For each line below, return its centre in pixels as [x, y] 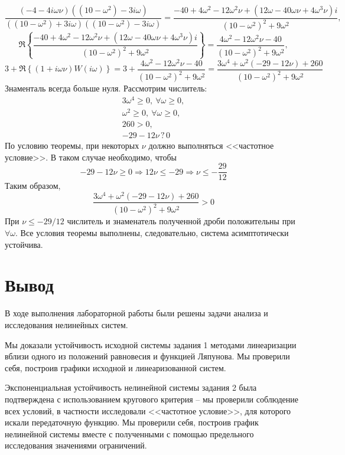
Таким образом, [33, 186]
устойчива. [24, 244]
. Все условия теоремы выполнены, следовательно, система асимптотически [152, 233]
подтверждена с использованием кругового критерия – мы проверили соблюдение [152, 399]
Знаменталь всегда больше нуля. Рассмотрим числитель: [106, 88]
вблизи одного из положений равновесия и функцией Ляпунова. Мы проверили [147, 356]
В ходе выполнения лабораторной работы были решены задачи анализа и [136, 313]
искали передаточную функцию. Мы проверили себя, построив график [132, 422]
